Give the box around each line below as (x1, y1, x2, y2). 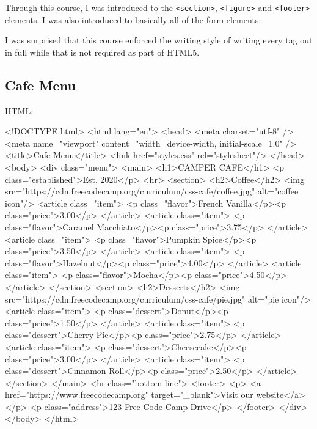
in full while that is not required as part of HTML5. (5, 45, 200, 58)
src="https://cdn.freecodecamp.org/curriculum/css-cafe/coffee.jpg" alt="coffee (5, 185, 299, 197)
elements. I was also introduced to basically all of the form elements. (5, 13, 261, 26)
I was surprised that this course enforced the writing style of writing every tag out (5, 34, 313, 46)
